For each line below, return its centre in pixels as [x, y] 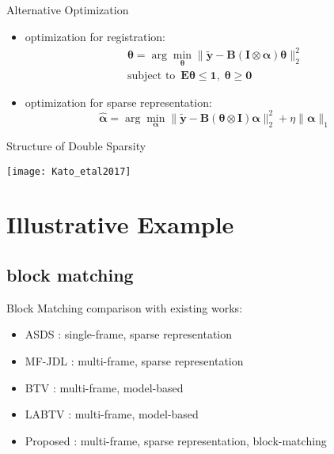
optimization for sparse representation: [118, 102]
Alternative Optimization [68, 9]
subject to [152, 76]
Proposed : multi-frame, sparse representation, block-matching [176, 440]
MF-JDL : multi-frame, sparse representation [134, 361]
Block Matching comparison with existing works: [125, 307]
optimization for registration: [95, 36]
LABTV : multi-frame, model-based [112, 414]
